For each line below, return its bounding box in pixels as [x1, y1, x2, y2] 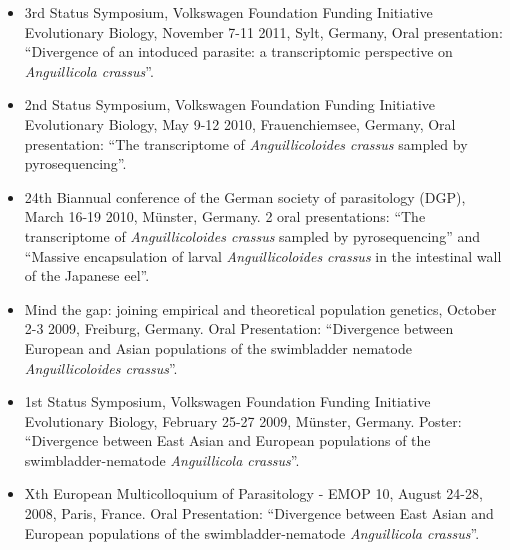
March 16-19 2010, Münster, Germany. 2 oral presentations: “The [24, 206, 426, 227]
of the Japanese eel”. [24, 265, 150, 286]
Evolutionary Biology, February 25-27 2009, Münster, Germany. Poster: [24, 410, 462, 431]
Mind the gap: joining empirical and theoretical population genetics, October [24, 298, 497, 319]
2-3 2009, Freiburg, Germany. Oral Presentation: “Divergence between [24, 318, 454, 339]
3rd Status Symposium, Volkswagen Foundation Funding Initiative [24, 2, 433, 22]
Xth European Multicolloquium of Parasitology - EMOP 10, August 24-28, [24, 483, 483, 504]
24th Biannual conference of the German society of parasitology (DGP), [24, 186, 466, 207]
